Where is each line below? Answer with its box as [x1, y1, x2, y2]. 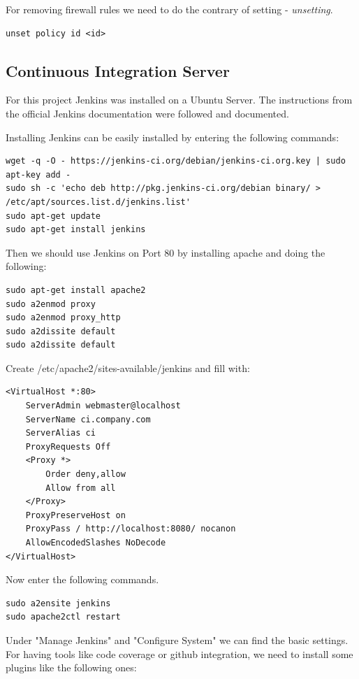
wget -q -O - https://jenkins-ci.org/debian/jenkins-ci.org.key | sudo [6, 156, 346, 166]
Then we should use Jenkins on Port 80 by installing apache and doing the [6, 245, 325, 259]
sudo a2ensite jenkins [6, 598, 111, 608]
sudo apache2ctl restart [6, 612, 121, 622]
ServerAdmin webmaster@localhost [25, 401, 181, 411]
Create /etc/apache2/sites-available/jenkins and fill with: [6, 360, 250, 375]
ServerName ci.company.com [25, 414, 151, 424]
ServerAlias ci [25, 428, 96, 438]
